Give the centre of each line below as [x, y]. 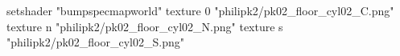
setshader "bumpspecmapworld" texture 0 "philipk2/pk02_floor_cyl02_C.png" [200, 10]
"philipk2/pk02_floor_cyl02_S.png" [95, 42]
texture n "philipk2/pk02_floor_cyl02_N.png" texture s [145, 26]
